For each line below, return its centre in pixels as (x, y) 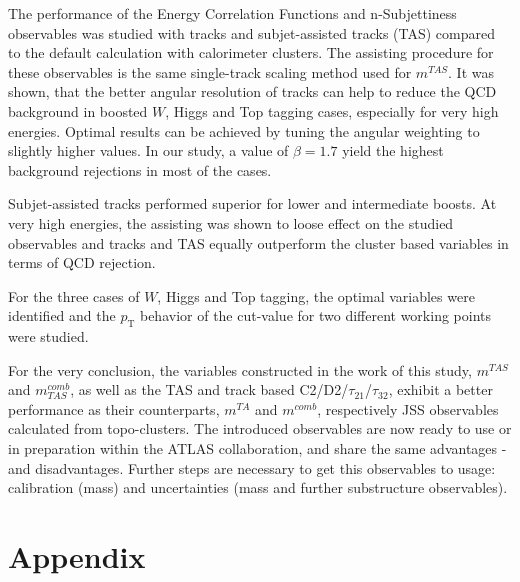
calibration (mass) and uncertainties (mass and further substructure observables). (258, 487)
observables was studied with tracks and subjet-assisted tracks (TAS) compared (252, 32)
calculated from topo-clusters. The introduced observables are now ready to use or (260, 428)
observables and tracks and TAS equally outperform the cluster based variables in (258, 242)
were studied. (48, 336)
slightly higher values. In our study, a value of (148, 150)
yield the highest (393, 150)
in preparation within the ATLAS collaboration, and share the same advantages (253, 448)
